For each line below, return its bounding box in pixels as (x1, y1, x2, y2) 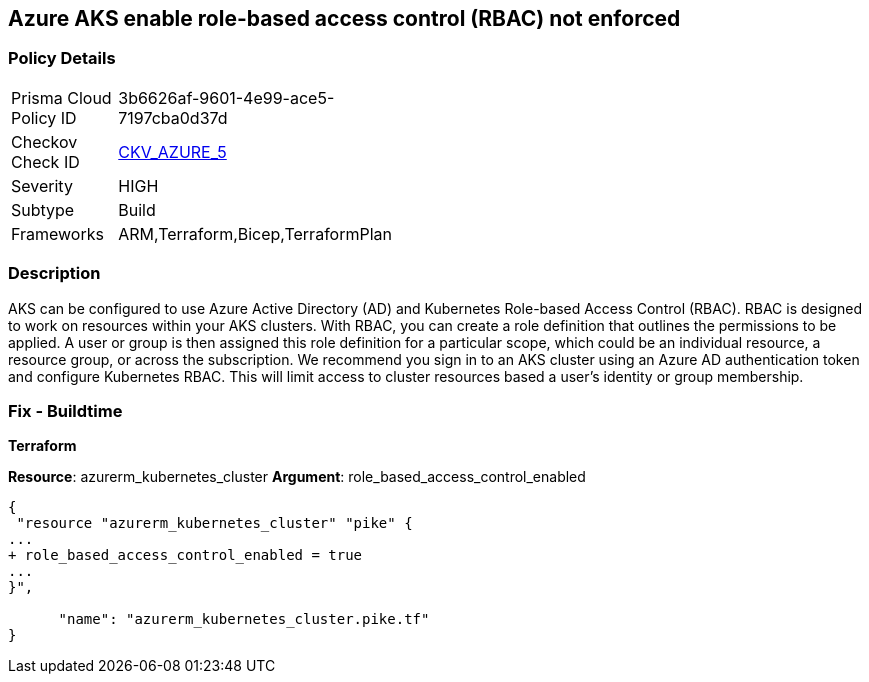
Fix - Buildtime (8, 400, 123, 421)
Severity (11, 175, 73, 196)
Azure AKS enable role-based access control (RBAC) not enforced (8, 6, 681, 31)
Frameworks (11, 223, 104, 244)
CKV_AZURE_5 (118, 141, 227, 162)
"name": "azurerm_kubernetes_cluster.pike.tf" (58, 611, 430, 628)
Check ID (11, 151, 80, 172)
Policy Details (8, 48, 116, 69)
